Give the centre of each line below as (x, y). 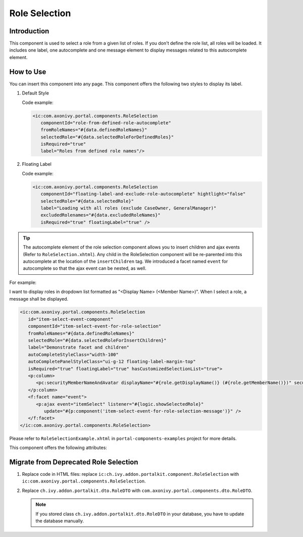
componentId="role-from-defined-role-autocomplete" (106, 123)
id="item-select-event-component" (71, 319)
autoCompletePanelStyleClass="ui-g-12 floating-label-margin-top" (112, 362)
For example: (23, 282)
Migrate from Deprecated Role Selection (74, 462)
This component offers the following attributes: (58, 448)
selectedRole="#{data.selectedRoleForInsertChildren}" (97, 340)
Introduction (29, 31)
